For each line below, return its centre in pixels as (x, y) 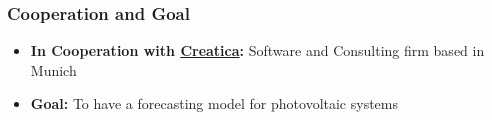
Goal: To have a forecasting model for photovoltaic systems (214, 103)
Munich (53, 69)
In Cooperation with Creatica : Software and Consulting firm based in (257, 50)
